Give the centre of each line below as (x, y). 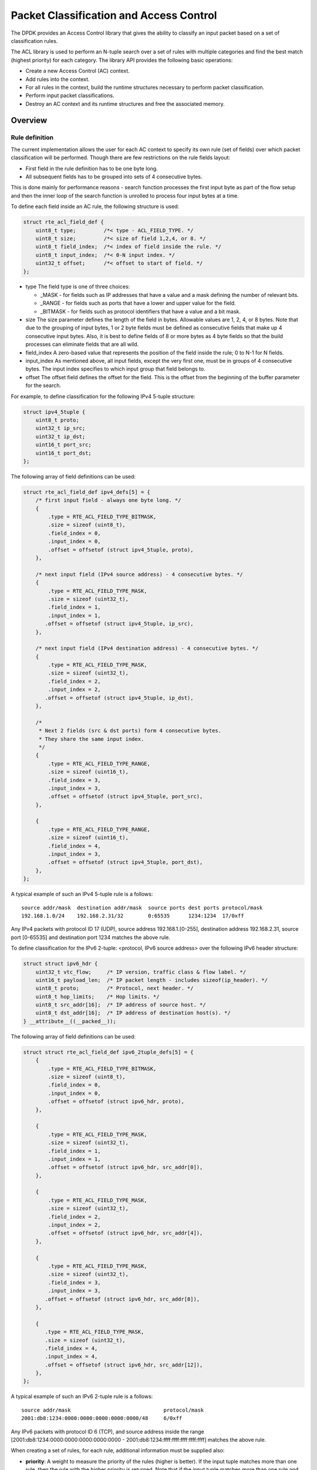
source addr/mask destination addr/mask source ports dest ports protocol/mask (142, 908)
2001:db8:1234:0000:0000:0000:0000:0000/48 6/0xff (102, 1418)
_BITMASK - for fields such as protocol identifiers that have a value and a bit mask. (140, 311)
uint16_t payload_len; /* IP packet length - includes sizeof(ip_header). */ (152, 980)
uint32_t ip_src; (60, 428)
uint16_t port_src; (64, 445)
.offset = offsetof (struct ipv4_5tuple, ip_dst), (119, 698)
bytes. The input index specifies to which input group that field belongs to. (115, 369)
